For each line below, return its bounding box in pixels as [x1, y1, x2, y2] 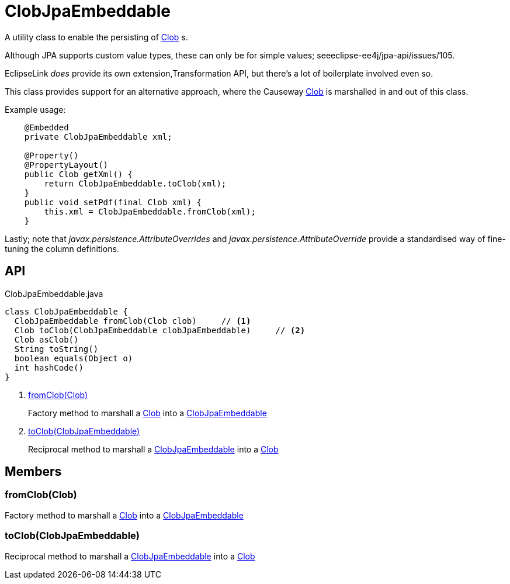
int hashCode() [14, 362, 84, 372]
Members [5, 464, 62, 479]
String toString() [14, 344, 99, 354]
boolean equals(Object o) [14, 353, 133, 363]
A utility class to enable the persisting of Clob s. [5, 32, 188, 42]
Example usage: [5, 104, 66, 115]
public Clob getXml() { [24, 169, 133, 179]
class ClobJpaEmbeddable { [5, 306, 128, 316]
